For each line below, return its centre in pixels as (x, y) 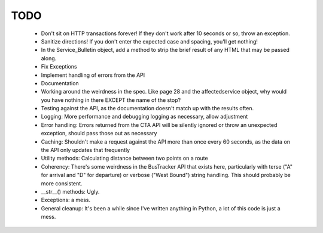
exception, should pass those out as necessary (99, 133)
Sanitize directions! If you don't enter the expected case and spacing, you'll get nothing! (150, 41)
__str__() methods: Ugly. (70, 191)
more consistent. (62, 183)
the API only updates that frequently (86, 150)
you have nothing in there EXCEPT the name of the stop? (111, 100)
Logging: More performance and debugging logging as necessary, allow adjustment (144, 117)
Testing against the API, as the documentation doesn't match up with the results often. (147, 108)
